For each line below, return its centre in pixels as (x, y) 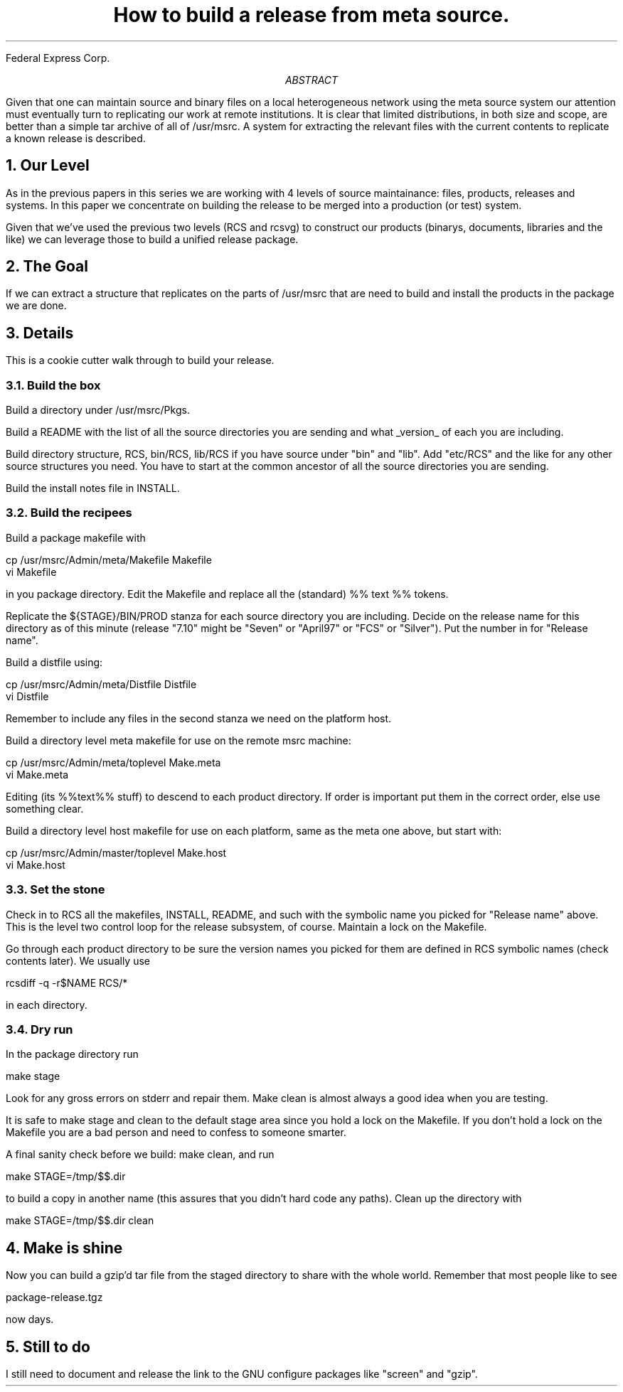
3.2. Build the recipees (69, 513)
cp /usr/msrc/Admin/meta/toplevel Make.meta (113, 762)
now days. (30, 1319)
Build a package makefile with (76, 537)
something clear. (45, 808)
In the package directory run (72, 1054)
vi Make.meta (37, 774)
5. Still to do (48, 1347)
